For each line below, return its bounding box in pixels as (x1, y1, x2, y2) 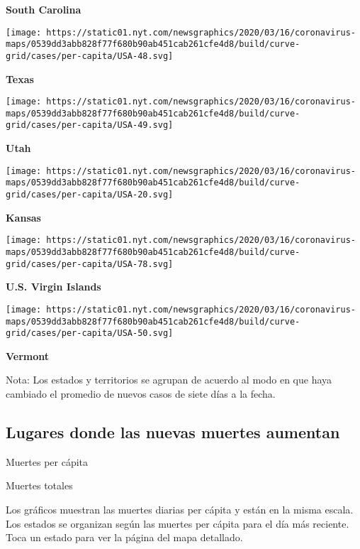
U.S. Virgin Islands (6, 279, 101, 294)
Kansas (6, 210, 41, 224)
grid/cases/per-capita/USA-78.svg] (6, 259, 174, 269)
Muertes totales (6, 478, 73, 493)
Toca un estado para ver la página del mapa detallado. (6, 530, 243, 545)
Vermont (6, 348, 50, 363)
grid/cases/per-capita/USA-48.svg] (6, 50, 174, 61)
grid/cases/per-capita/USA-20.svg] (6, 190, 174, 200)
